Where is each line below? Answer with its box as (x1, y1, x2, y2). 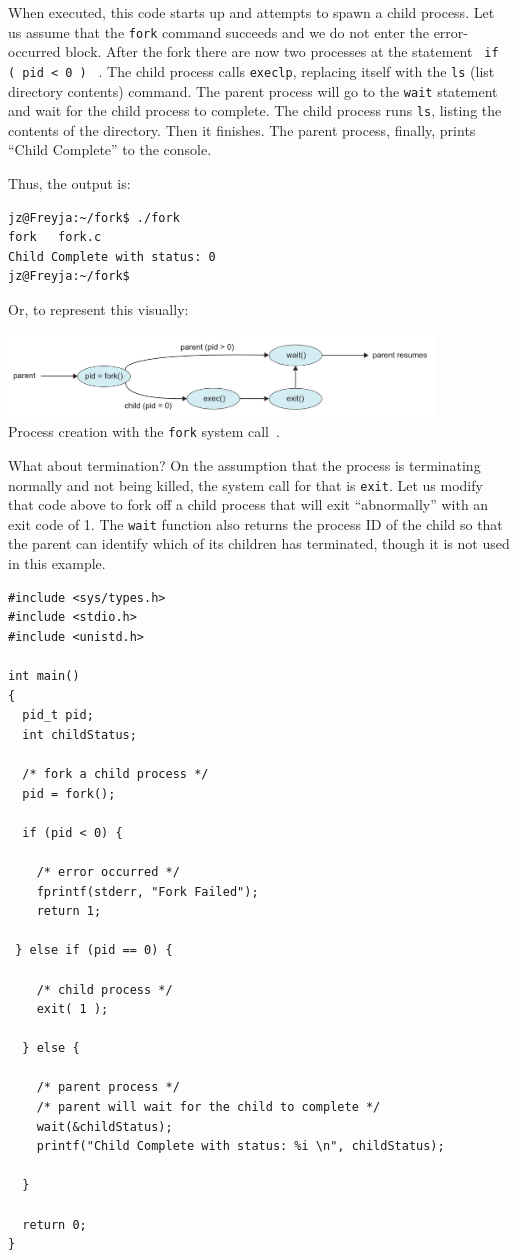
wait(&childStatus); (36, 1119, 173, 1134)
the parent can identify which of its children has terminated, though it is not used (8, 533, 510, 554)
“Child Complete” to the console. (8, 139, 212, 160)
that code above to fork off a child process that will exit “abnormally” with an (8, 494, 489, 515)
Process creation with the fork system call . (8, 421, 280, 442)
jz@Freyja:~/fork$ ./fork (8, 210, 180, 225)
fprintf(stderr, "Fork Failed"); (36, 884, 259, 899)
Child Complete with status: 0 (8, 249, 216, 264)
